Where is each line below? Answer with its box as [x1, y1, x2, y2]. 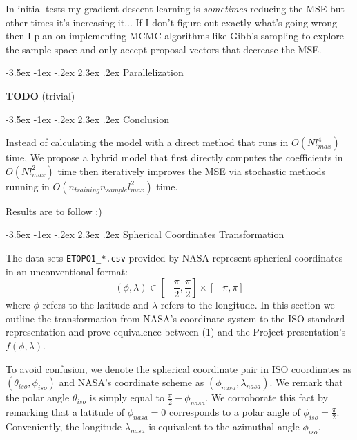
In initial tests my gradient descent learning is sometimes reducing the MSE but [6, 1, 345, 15]
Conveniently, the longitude [6, 419, 122, 433]
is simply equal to [89, 390, 164, 405]
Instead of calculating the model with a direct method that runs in [6, 135, 289, 149]
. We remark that [269, 375, 343, 389]
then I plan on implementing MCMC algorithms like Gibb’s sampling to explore [6, 28, 345, 43]
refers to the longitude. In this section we [160, 297, 335, 312]
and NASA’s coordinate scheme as [59, 375, 204, 389]
